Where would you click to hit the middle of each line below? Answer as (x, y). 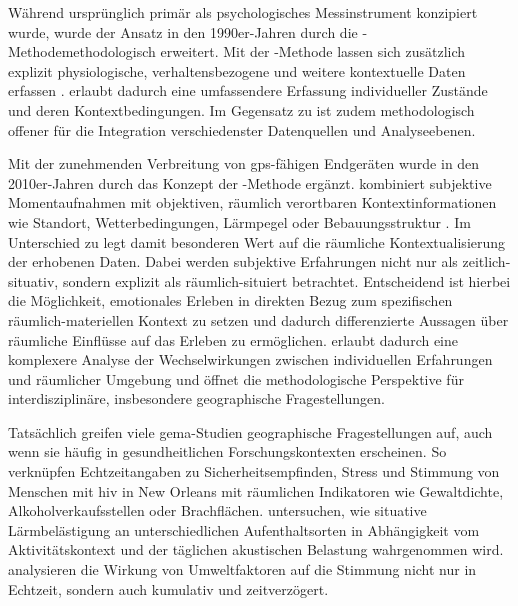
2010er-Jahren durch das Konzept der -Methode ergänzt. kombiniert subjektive (250, 182)
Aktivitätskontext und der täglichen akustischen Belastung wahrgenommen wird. (256, 549)
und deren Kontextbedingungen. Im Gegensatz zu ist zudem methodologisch (241, 109)
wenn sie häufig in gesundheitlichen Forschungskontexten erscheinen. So (227, 451)
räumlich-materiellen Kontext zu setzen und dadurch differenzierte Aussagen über (258, 319)
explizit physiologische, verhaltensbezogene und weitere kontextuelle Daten (237, 70)
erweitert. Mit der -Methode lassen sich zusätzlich (313, 51)
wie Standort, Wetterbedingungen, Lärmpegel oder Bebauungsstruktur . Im (239, 221)
